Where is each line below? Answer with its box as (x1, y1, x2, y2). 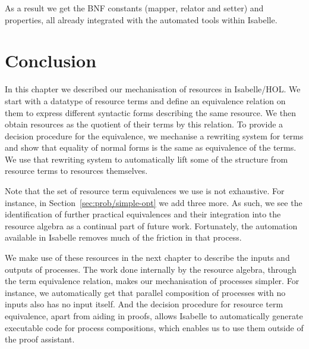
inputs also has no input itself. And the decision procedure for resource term (5, 298, 283, 310)
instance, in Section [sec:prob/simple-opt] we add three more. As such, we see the (5, 196, 302, 208)
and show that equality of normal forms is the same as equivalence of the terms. (5, 141, 297, 154)
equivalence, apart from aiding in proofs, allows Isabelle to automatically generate (5, 310, 303, 322)
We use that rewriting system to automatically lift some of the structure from (5, 152, 288, 165)
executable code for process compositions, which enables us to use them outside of (5, 321, 304, 334)
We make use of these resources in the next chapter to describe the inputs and (5, 251, 290, 264)
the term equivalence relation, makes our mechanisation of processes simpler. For (5, 275, 299, 287)
